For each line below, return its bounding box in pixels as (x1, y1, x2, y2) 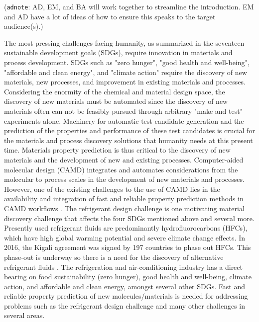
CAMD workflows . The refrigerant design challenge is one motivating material (4, 203, 245, 213)
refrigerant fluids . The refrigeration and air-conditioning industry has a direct (4, 261, 243, 272)
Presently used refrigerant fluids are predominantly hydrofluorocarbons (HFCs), (4, 223, 248, 233)
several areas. (4, 310, 45, 321)
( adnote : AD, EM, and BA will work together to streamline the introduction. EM (4, 1, 254, 11)
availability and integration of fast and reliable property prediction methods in (4, 193, 244, 204)
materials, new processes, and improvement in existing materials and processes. (4, 77, 246, 87)
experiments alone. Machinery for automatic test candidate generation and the (4, 115, 244, 126)
